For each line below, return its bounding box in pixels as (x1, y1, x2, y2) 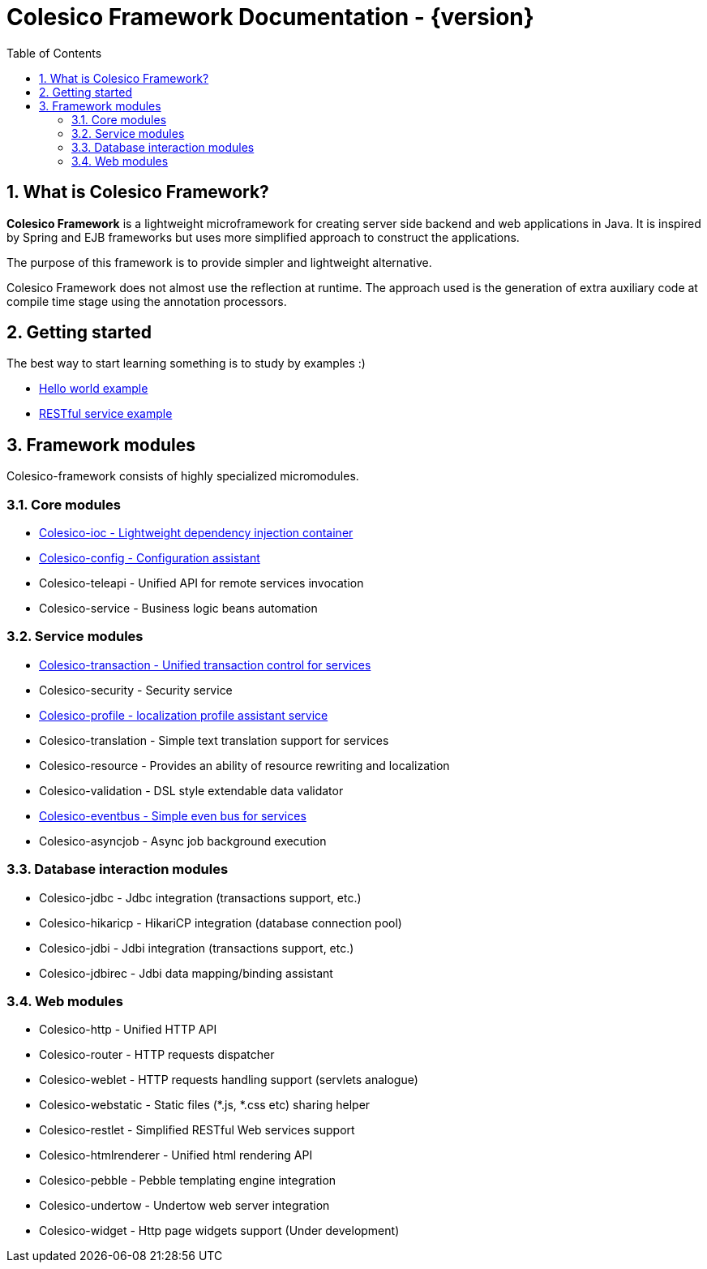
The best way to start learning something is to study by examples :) (6, 356, 366, 371)
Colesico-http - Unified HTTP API (39, 1022, 217, 1037)
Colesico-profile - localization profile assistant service (39, 708, 328, 722)
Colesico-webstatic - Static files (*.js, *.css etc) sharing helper (39, 1098, 371, 1112)
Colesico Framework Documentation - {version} (6, 3, 534, 31)
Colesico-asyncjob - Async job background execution (39, 833, 327, 848)
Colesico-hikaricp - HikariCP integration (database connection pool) (39, 915, 402, 930)
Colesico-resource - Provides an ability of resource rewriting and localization (39, 758, 450, 772)
